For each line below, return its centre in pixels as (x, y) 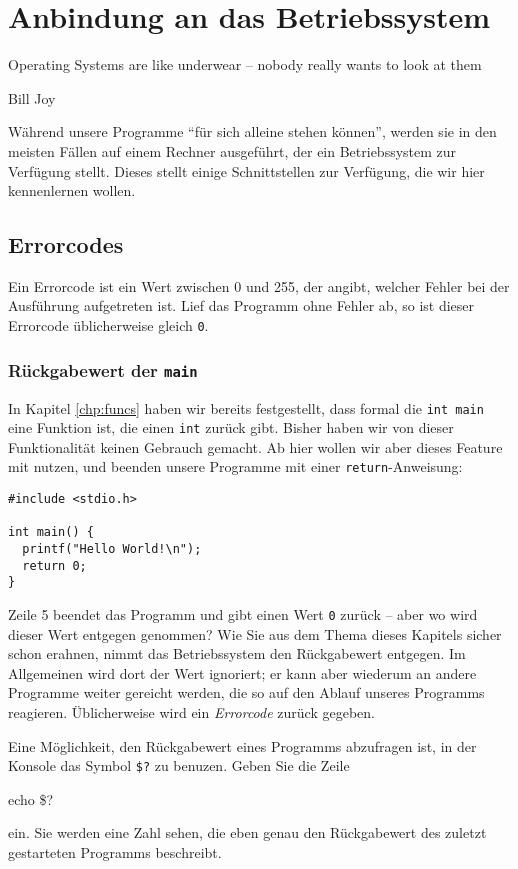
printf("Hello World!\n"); (112, 549)
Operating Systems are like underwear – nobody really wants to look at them (245, 64)
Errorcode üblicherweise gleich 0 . (108, 325)
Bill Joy (32, 97)
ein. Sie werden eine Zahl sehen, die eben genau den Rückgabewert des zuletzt (247, 832)
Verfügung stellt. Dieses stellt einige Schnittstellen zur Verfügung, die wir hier (246, 170)
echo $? (31, 798)
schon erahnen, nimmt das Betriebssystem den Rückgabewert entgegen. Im (237, 653)
